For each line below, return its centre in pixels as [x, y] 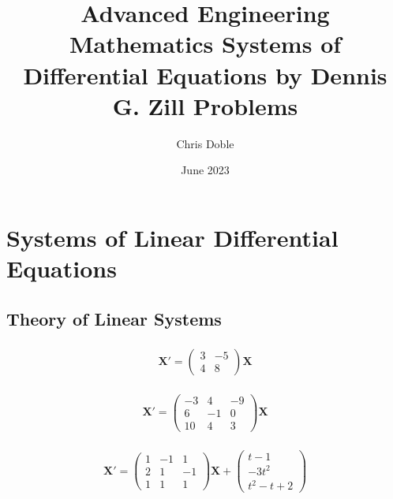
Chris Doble [205, 143]
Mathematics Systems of [205, 44]
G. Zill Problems [205, 105]
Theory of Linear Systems [114, 318]
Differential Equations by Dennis [205, 74]
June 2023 [205, 170]
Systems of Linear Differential [172, 237]
